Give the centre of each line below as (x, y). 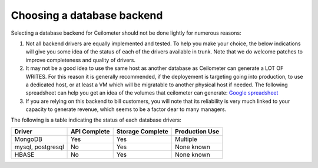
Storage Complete (143, 131)
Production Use (197, 131)
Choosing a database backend (87, 15)
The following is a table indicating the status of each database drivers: (96, 120)
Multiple (186, 139)
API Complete (90, 131)
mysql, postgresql (39, 147)
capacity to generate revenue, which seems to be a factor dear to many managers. (126, 109)
